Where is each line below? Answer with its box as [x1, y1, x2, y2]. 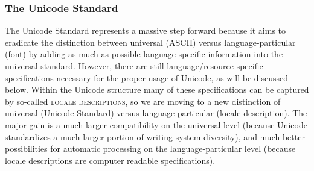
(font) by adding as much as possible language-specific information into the [5, 48, 283, 60]
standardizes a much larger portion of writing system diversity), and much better [5, 130, 305, 143]
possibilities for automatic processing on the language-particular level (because [5, 142, 296, 155]
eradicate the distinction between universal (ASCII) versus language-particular [5, 36, 296, 48]
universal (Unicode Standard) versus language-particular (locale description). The [5, 107, 307, 119]
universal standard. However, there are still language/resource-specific [5, 60, 263, 72]
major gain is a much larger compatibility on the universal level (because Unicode [5, 118, 307, 131]
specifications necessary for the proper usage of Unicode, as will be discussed [5, 71, 289, 84]
